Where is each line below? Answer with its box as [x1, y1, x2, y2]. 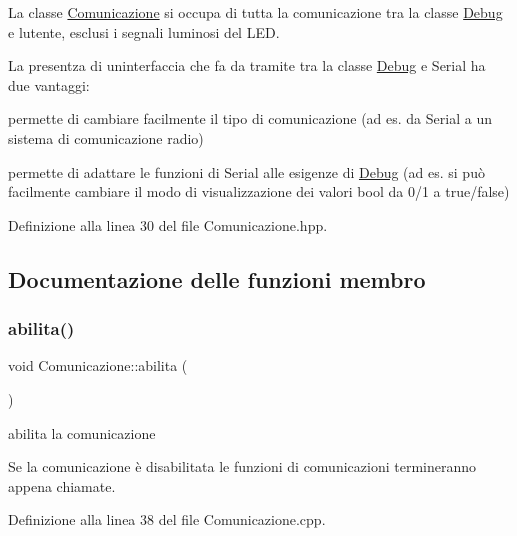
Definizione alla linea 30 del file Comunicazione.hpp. [8, 214, 328, 235]
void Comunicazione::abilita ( [8, 355, 188, 376]
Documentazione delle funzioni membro [8, 263, 426, 294]
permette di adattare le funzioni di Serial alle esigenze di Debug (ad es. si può [8, 161, 485, 182]
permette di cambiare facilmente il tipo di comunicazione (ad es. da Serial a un [8, 108, 492, 129]
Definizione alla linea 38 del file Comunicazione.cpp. [8, 509, 326, 530]
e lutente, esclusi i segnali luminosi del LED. [8, 21, 280, 42]
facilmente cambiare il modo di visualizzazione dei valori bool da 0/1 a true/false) [8, 181, 510, 202]
